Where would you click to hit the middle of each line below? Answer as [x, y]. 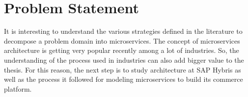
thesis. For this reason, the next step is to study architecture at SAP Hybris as [123, 69]
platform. [18, 88]
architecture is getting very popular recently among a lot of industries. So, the [122, 50]
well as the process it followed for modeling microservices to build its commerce [124, 79]
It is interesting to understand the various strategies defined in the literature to [123, 31]
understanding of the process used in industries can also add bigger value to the [124, 60]
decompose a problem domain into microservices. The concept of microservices [122, 40]
